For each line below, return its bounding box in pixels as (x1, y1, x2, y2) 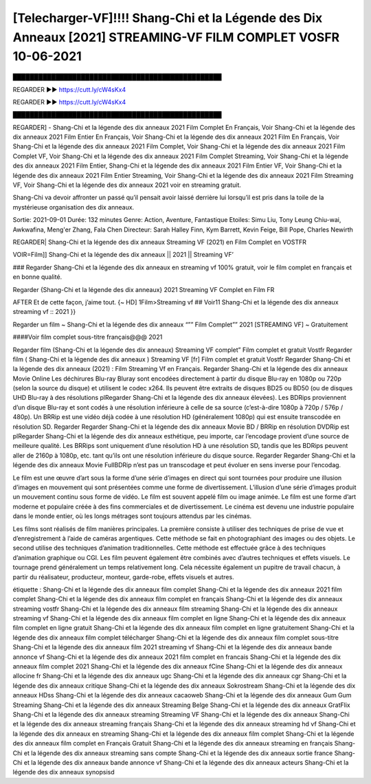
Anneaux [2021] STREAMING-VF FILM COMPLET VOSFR (12, 30, 340, 45)
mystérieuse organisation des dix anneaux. (12, 203, 135, 211)
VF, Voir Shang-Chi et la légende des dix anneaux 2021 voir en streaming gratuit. (12, 181, 242, 189)
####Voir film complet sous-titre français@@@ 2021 (12, 333, 163, 341)
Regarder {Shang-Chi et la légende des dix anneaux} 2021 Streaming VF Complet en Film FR (12, 285, 275, 293)
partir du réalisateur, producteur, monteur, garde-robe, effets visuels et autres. (12, 572, 234, 581)
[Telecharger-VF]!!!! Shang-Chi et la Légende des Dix (12, 10, 323, 25)
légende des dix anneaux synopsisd (12, 768, 115, 776)
